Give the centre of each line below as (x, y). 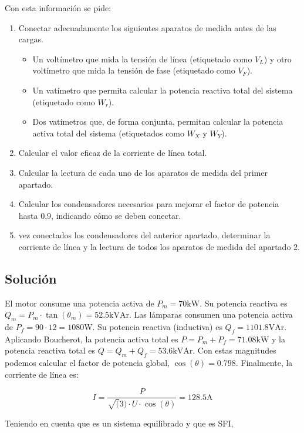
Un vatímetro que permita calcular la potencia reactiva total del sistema (163, 90)
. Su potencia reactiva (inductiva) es (157, 327)
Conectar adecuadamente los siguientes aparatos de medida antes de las (147, 27)
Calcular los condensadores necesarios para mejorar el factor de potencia (149, 204)
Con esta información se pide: (58, 8)
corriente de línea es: (42, 374)
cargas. (31, 39)
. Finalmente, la (264, 363)
